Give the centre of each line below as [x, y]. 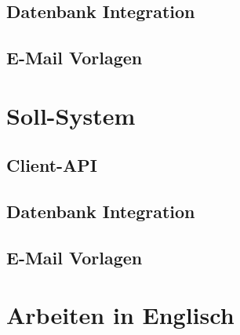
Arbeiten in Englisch [120, 315]
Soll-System [71, 115]
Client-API [52, 165]
